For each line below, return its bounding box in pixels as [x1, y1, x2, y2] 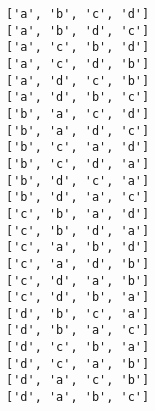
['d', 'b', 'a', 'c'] [6, 323, 150, 338]
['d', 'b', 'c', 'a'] [6, 306, 150, 321]
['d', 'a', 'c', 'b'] [6, 373, 150, 388]
